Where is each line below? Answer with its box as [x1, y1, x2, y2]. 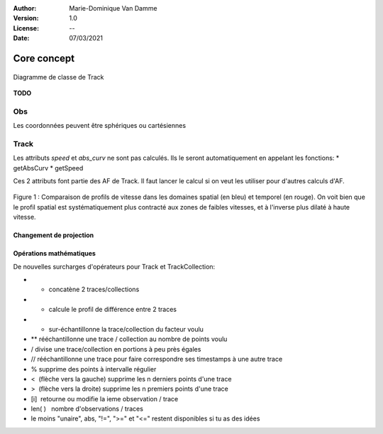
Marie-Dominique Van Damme [69, 4, 157, 12]
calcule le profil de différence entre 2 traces [48, 305, 177, 314]
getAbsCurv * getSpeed [13, 163, 84, 172]
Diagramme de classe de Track [13, 72, 104, 81]
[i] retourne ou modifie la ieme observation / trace [30, 394, 179, 403]
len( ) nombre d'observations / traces [30, 405, 143, 413]
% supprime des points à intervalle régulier [30, 364, 157, 373]
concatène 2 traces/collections [48, 285, 140, 294]
